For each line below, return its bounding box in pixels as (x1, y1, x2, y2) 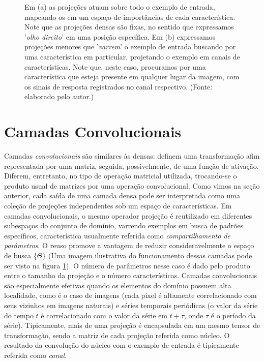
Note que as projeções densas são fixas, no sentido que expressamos (24, 21, 234, 32)
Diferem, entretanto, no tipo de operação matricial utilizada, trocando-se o (4, 170, 237, 181)
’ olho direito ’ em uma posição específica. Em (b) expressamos (24, 31, 216, 42)
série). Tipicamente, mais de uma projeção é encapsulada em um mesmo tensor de (4, 320, 260, 330)
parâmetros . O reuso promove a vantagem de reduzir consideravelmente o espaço (4, 240, 254, 251)
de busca (4, 250, 31, 260)
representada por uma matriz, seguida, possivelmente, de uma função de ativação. (4, 160, 259, 171)
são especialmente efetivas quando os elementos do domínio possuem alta (4, 280, 231, 290)
